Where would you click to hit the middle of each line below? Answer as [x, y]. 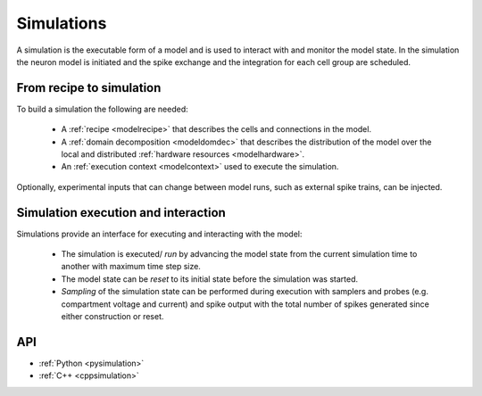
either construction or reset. [112, 317]
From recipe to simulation [89, 88]
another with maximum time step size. [131, 267]
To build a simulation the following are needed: [102, 109]
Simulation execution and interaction [121, 213]
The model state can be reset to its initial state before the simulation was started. [210, 279]
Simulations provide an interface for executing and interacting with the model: [159, 234]
